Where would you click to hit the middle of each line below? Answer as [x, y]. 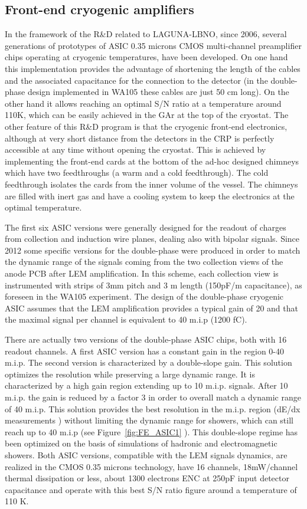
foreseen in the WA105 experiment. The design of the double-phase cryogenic [144, 296]
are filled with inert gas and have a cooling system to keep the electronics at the [150, 196]
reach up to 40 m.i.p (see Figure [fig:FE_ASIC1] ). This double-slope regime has [151, 431]
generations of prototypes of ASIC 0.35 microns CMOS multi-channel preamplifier [153, 45]
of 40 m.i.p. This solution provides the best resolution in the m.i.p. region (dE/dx [153, 408]
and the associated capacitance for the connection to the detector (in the [136, 80]
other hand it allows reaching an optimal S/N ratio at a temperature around [143, 103]
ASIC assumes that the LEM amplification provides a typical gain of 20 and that [151, 308]
